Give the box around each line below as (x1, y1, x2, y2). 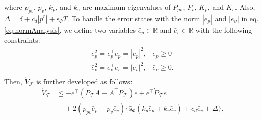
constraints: (4, 35, 40, 45)
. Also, (235, 2, 255, 12)
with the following (195, 24, 252, 35)
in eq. (241, 13, 259, 23)
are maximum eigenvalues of (83, 2, 171, 12)
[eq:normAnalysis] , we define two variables (4, 24, 136, 35)
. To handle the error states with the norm (67, 13, 200, 23)
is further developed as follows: (36, 76, 133, 86)
